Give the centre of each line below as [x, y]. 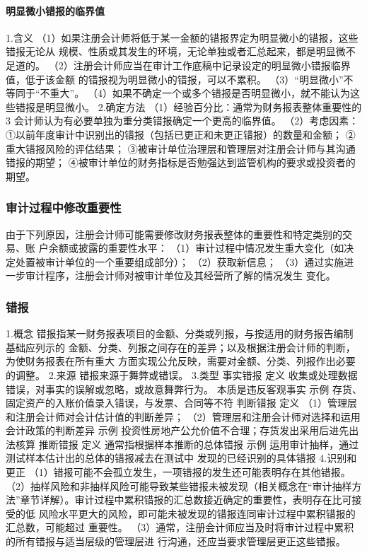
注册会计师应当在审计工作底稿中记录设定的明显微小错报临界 [212, 65]
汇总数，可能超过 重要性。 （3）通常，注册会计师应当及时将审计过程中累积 [180, 527]
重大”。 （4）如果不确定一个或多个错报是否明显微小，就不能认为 [200, 93]
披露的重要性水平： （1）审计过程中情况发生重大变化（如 [211, 248]
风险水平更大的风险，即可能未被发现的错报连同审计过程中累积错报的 [197, 513]
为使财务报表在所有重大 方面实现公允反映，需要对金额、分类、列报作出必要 [181, 361]
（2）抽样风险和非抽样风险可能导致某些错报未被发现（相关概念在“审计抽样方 [184, 485]
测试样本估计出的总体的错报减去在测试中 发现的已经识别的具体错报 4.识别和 [181, 458]
